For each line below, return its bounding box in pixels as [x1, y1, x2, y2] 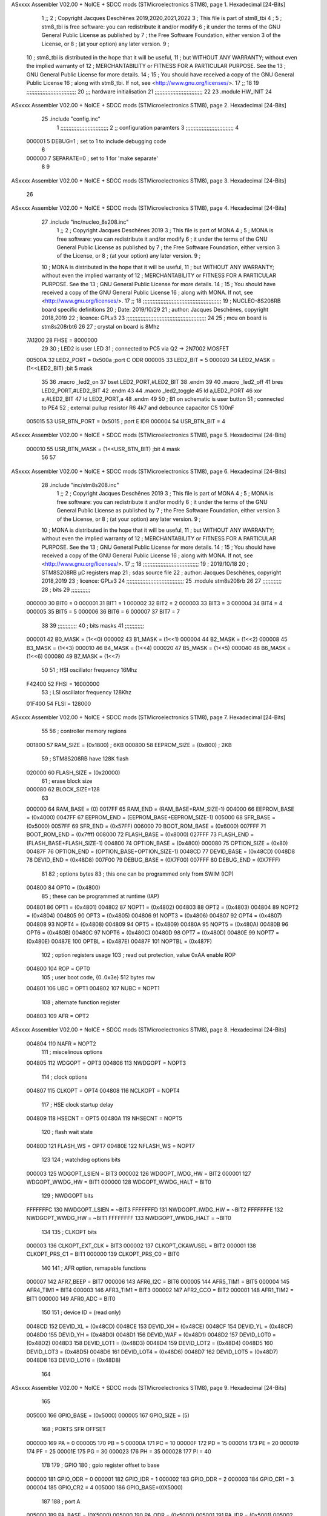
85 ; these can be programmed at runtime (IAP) [41, 892, 160, 900]
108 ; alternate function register [41, 998, 121, 1006]
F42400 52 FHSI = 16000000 [26, 680, 100, 688]
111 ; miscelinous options [41, 1048, 103, 1056]
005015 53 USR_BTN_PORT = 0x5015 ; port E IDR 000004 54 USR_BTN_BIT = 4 [26, 418, 226, 425]
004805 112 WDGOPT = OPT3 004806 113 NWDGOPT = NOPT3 [26, 1059, 187, 1067]
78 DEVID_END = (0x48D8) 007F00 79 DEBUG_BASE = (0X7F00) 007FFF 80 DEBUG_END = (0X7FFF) [26, 856, 281, 864]
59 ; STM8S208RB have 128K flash [41, 755, 129, 762]
